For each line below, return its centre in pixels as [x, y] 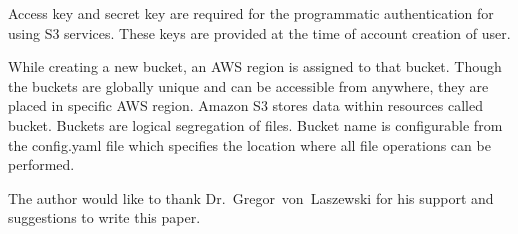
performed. [41, 164]
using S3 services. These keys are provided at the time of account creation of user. [259, 32]
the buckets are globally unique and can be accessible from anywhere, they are [248, 85]
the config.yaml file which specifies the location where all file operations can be [249, 144]
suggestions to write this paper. [104, 217]
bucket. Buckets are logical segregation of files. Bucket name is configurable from [255, 124]
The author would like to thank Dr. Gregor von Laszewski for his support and [251, 197]
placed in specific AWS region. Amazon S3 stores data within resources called [245, 105]
